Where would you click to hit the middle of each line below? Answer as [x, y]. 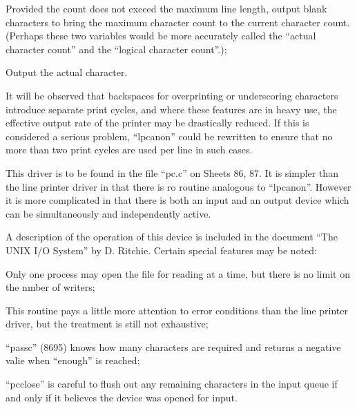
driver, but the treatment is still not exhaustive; [107, 324]
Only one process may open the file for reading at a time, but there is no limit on [178, 273]
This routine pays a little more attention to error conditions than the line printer [177, 310]
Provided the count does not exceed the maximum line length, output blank [166, 8]
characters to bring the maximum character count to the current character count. [178, 22]
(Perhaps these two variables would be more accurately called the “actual [161, 36]
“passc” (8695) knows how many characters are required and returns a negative [173, 346]
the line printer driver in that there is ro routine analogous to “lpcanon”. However [178, 186]
